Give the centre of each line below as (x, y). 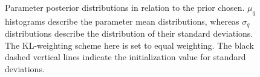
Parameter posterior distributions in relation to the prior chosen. (125, 7)
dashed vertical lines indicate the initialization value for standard (125, 57)
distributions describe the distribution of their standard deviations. (129, 33)
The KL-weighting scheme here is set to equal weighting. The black (129, 45)
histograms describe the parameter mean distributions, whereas (122, 21)
